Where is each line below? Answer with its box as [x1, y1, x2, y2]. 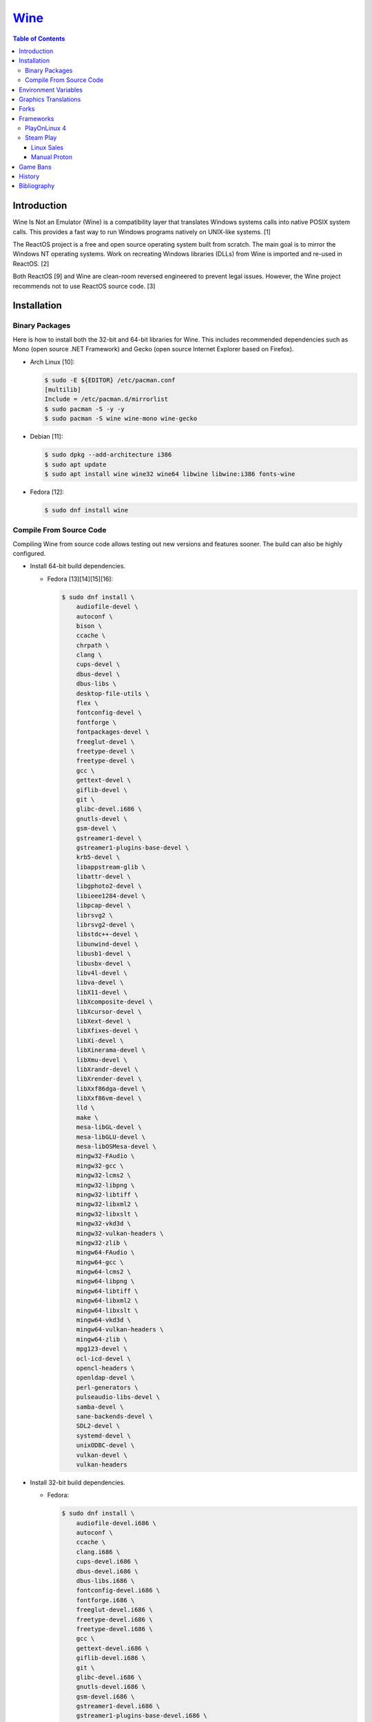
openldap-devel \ [76, 1374, 135, 1382]
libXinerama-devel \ [76, 1046, 146, 1054]
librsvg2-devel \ [76, 921, 135, 929]
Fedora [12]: [30, 488, 65, 496]
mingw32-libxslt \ [76, 1210, 138, 1218]
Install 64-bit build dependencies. [30, 562, 126, 570]
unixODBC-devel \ [76, 1442, 135, 1449]
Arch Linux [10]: [30, 357, 75, 366]
